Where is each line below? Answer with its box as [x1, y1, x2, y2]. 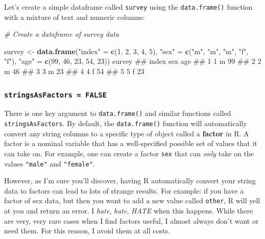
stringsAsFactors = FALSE [4, 90, 107, 99]
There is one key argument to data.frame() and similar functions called [4, 108, 231, 118]
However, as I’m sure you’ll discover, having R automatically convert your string [4, 175, 256, 186]
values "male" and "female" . [4, 158, 95, 169]
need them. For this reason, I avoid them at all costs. [4, 225, 170, 236]
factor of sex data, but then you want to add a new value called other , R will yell [4, 195, 260, 206]
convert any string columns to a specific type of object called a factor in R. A [4, 128, 249, 138]
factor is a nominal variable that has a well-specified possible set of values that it [4, 138, 257, 149]
